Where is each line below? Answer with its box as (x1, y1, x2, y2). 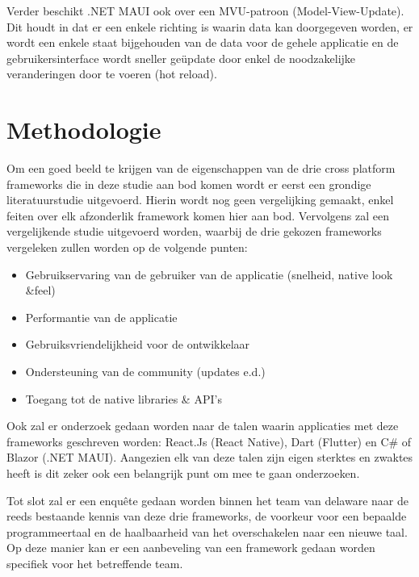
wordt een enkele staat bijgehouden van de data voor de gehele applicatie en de (6, 34, 399, 51)
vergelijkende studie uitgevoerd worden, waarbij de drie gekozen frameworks (6, 223, 382, 240)
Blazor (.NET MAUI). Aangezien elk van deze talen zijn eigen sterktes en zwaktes (6, 449, 413, 466)
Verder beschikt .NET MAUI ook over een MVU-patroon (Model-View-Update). (6, 2, 404, 19)
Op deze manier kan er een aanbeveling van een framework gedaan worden (6, 539, 375, 556)
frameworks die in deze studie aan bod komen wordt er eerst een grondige (6, 175, 371, 192)
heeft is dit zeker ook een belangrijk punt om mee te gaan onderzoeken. (6, 465, 360, 481)
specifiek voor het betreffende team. (6, 554, 183, 571)
